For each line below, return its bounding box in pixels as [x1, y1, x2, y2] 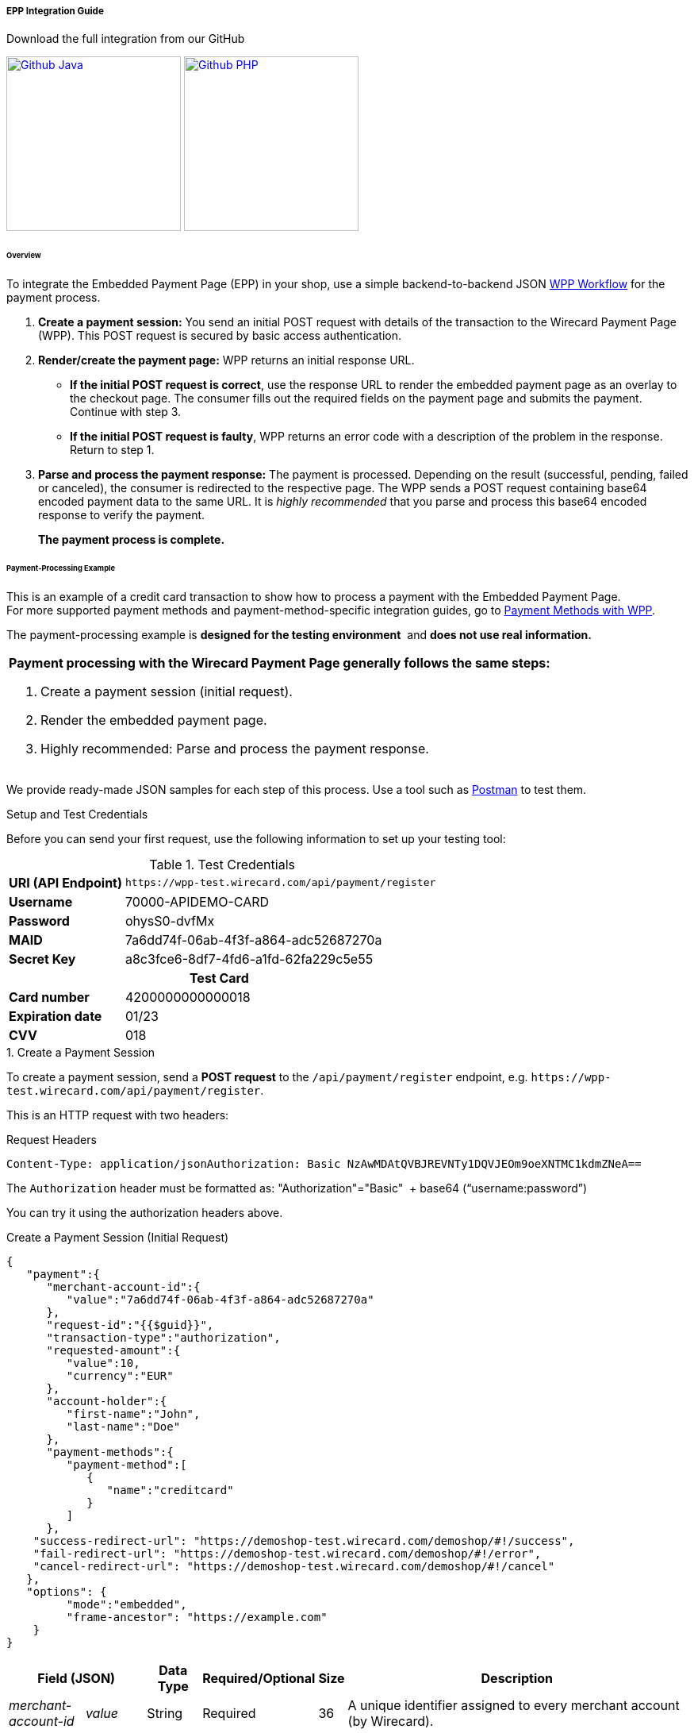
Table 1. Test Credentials [149, 856, 295, 872]
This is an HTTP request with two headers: [6, 1107, 229, 1122]
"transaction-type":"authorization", [46, 1331, 281, 1344]
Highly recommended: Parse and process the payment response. [40, 740, 429, 757]
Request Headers [6, 1132, 97, 1146]
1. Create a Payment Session [6, 1045, 155, 1059]
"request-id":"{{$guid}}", [46, 1318, 214, 1331]
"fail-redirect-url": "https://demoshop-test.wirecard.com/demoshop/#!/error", [33, 1546, 542, 1560]
